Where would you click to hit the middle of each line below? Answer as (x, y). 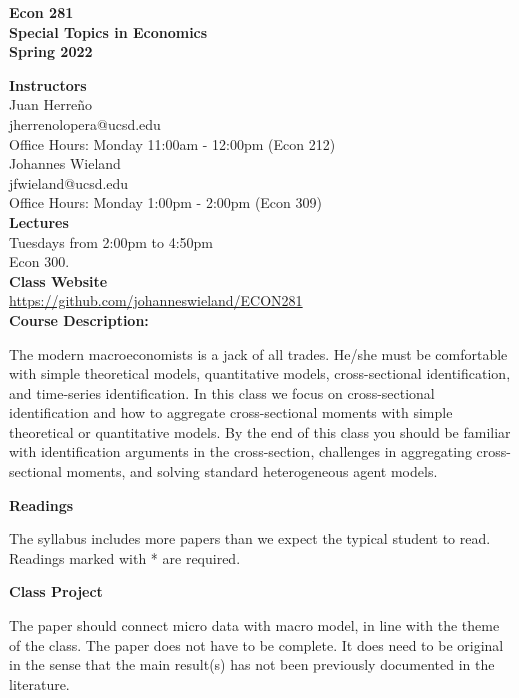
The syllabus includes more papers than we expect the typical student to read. (250, 538)
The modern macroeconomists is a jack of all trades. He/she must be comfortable (258, 353)
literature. (39, 683)
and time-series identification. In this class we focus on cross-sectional (222, 392)
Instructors (48, 84)
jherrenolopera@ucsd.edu (85, 123)
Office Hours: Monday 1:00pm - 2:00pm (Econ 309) (165, 202)
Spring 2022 (51, 51)
